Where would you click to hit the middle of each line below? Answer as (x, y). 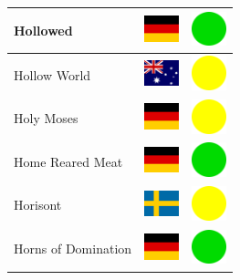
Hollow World (52, 74)
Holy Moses (46, 118)
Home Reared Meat (68, 161)
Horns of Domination (73, 249)
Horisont (38, 205)
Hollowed (43, 30)
